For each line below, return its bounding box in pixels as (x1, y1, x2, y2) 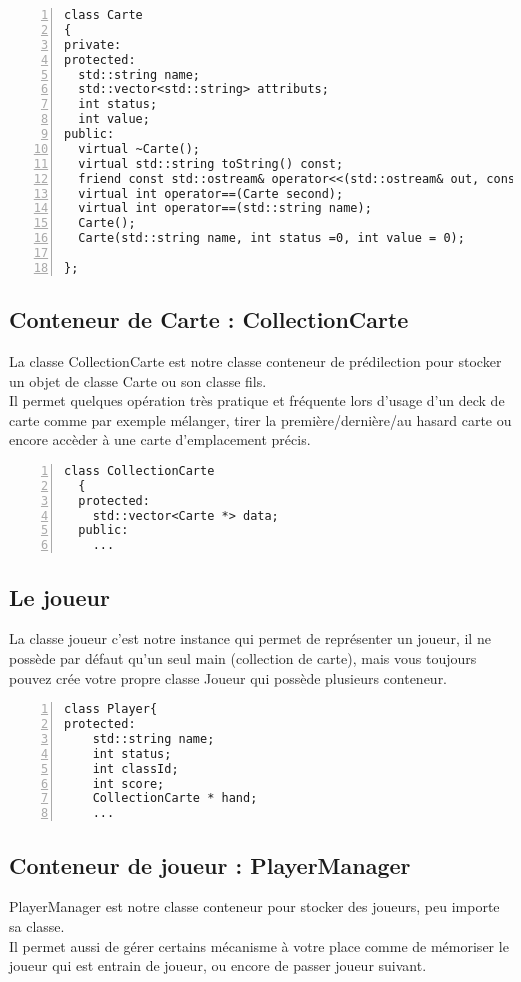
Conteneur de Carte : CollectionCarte (9, 304, 409, 335)
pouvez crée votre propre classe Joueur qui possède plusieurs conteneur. (9, 667, 448, 688)
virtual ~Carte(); (78, 141, 201, 156)
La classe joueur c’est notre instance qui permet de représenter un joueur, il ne (9, 628, 491, 649)
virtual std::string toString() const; (78, 156, 344, 171)
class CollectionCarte (64, 463, 215, 478)
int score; (92, 776, 165, 791)
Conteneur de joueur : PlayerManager (9, 849, 411, 880)
